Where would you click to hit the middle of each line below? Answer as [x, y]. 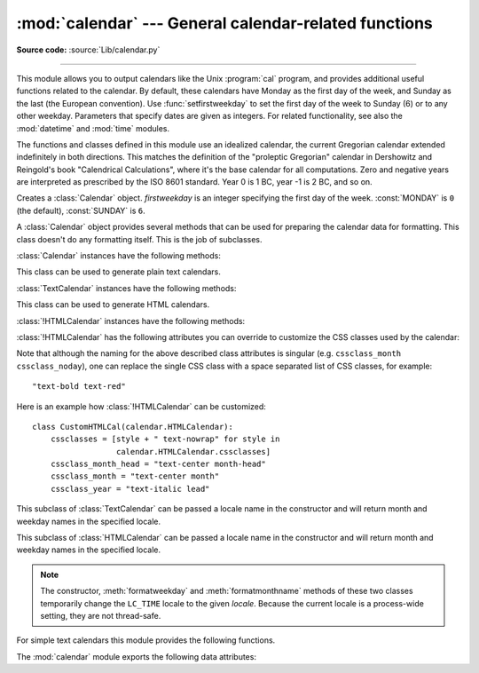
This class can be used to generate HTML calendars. [113, 305]
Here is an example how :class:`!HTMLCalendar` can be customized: [141, 406]
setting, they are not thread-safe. [101, 616]
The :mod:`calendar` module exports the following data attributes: [137, 656]
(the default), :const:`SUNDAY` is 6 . [81, 210]
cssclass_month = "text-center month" [135, 476]
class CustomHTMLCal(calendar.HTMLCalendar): [133, 427]
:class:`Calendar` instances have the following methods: [118, 256]
